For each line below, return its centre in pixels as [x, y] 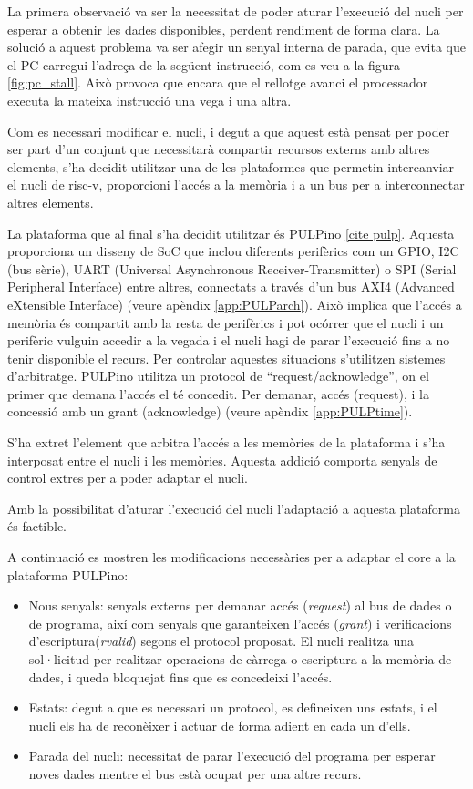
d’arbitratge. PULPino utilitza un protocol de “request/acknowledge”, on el [218, 376]
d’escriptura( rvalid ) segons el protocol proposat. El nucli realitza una [221, 641]
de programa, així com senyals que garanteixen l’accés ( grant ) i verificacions [240, 623]
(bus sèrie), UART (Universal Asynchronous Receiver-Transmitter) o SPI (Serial [232, 268]
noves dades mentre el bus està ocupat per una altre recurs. [195, 773]
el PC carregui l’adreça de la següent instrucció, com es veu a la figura [204, 64]
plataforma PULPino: [68, 574]
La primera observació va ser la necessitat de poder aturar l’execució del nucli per [236, 11]
